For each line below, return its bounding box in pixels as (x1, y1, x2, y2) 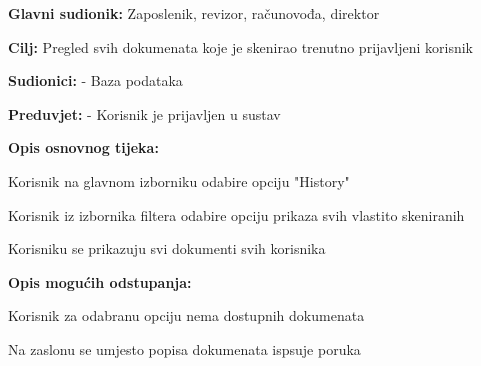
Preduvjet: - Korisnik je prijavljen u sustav (8, 103, 281, 124)
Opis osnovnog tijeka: (8, 137, 159, 158)
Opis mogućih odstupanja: (8, 271, 192, 292)
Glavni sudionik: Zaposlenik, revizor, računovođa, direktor (8, 3, 380, 23)
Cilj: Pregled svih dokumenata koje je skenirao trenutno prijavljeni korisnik (8, 36, 474, 57)
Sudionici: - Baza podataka (8, 70, 183, 91)
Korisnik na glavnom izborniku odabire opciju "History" (8, 170, 350, 191)
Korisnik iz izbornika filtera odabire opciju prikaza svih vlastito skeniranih (8, 204, 465, 225)
